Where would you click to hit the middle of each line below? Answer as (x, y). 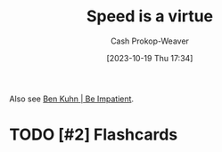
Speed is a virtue (150, 16)
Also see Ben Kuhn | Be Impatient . (72, 99)
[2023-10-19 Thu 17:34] (150, 58)
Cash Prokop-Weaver (150, 41)
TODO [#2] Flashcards (94, 135)
